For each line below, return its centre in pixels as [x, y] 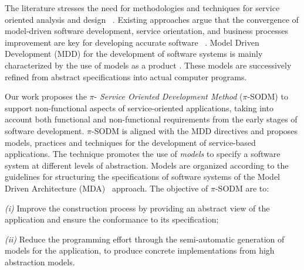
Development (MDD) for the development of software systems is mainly [134, 54]
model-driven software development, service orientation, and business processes [146, 31]
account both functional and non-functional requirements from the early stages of [151, 119]
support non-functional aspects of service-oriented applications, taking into [139, 107]
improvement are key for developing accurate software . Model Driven [132, 42]
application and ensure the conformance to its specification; [112, 219]
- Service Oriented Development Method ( [168, 96]
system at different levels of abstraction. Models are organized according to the [147, 165]
